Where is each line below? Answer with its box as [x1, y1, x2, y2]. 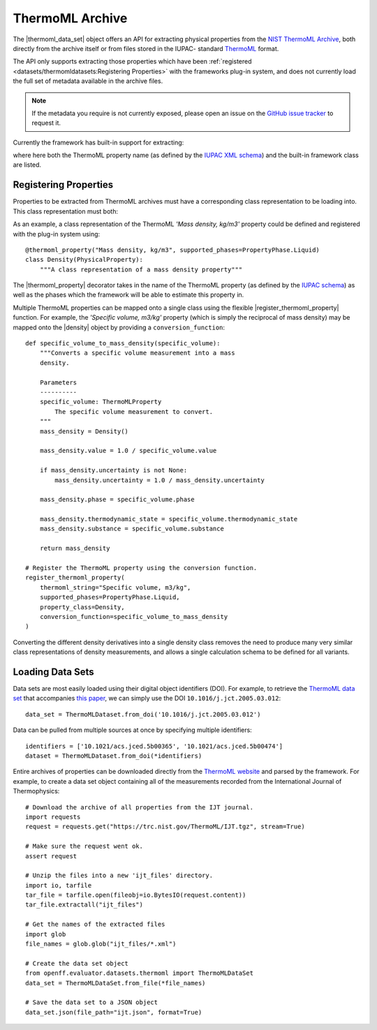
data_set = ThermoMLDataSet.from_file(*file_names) [25, 979, 206, 987]
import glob [25, 930, 66, 938]
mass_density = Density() [39, 427, 129, 435]
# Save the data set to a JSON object [25, 999, 158, 1006]
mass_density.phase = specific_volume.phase [39, 495, 195, 504]
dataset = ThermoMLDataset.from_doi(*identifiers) [25, 752, 202, 760]
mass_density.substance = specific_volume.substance [39, 525, 225, 533]
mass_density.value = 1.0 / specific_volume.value [39, 447, 217, 455]
